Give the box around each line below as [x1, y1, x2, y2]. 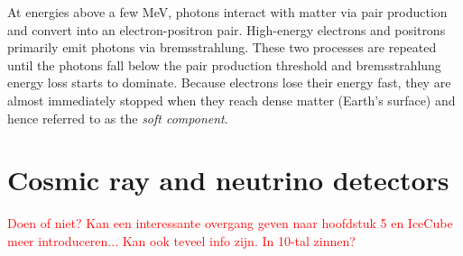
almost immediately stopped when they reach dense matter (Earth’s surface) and [7, 90, 456, 109]
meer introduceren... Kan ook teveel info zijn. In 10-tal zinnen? [7, 231, 356, 250]
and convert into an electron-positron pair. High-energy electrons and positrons [7, 20, 446, 39]
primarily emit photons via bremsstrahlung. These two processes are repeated [7, 38, 437, 57]
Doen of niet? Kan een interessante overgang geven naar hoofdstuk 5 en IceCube [7, 214, 453, 233]
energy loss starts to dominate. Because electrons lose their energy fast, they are [7, 73, 451, 92]
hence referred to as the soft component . [7, 108, 228, 127]
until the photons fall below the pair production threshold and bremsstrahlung [7, 55, 441, 74]
